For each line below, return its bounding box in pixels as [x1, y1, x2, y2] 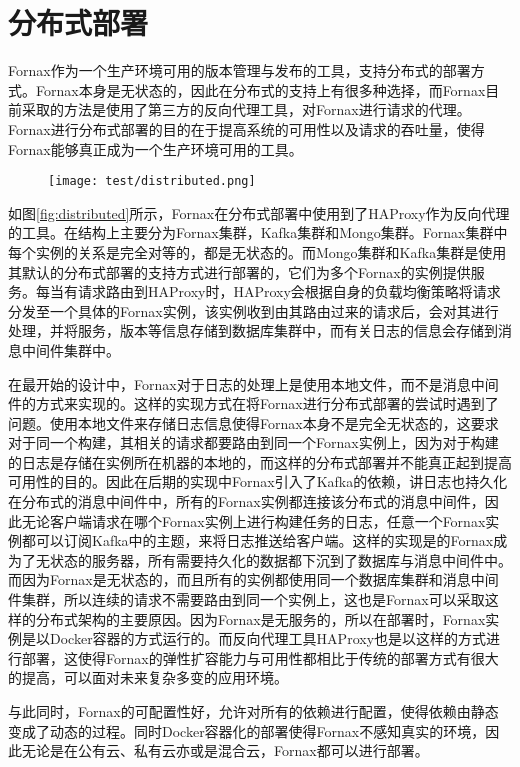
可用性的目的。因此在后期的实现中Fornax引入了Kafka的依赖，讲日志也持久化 [8, 471, 508, 492]
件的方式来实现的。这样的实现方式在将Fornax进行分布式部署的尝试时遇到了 [8, 393, 499, 414]
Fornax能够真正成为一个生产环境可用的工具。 [8, 138, 303, 159]
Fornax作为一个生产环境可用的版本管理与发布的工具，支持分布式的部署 [8, 60, 471, 81]
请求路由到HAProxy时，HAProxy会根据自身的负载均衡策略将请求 [77, 281, 501, 302]
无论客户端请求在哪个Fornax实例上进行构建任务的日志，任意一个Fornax [21, 510, 486, 531]
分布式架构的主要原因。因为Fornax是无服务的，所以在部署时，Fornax [35, 608, 486, 629]
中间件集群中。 [21, 339, 120, 360]
